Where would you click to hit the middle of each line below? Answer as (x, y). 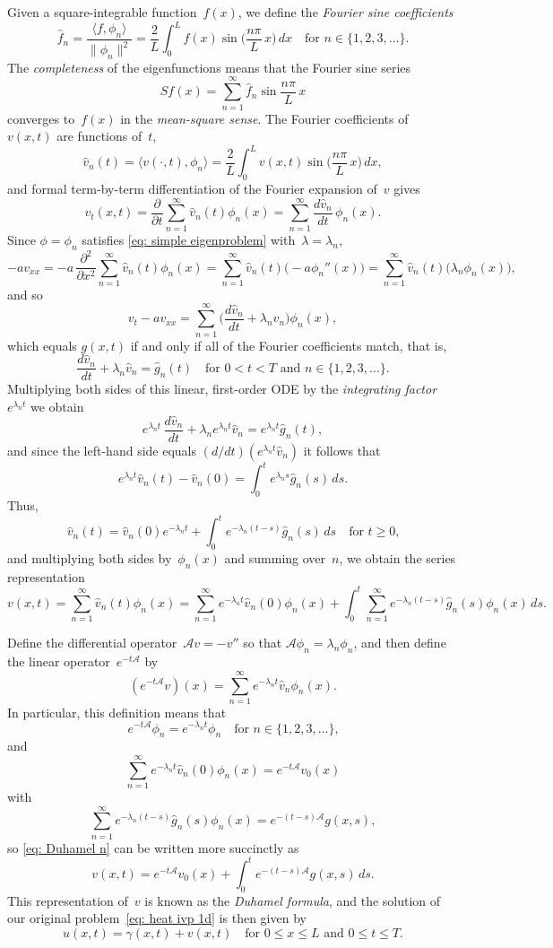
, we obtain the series (397, 558)
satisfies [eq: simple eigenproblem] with (189, 239)
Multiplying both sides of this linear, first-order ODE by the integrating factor (222, 389)
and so (25, 294)
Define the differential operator (92, 643)
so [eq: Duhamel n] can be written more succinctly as (153, 847)
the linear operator (59, 661)
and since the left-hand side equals (102, 450)
